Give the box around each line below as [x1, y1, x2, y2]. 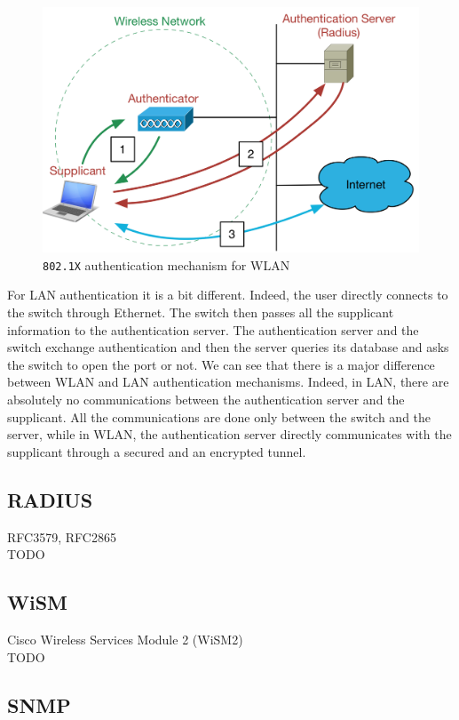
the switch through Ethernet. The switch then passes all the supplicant [7, 303, 394, 322]
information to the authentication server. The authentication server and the [7, 320, 419, 339]
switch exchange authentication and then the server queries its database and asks [7, 338, 449, 356]
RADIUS [7, 485, 93, 513]
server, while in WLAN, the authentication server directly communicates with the [7, 425, 452, 444]
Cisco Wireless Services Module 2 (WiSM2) [7, 629, 243, 648]
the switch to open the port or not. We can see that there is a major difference [7, 355, 435, 373]
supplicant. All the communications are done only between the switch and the [7, 407, 431, 426]
